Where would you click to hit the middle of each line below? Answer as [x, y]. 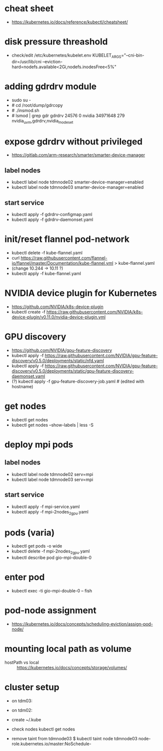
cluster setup [32, 687]
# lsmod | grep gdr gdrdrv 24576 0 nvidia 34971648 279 [68, 116]
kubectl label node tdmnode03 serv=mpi [52, 479]
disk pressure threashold [56, 42]
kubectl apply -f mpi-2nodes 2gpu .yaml [50, 512]
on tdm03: [22, 701]
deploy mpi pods [39, 445]
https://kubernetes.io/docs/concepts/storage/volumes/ [72, 667]
